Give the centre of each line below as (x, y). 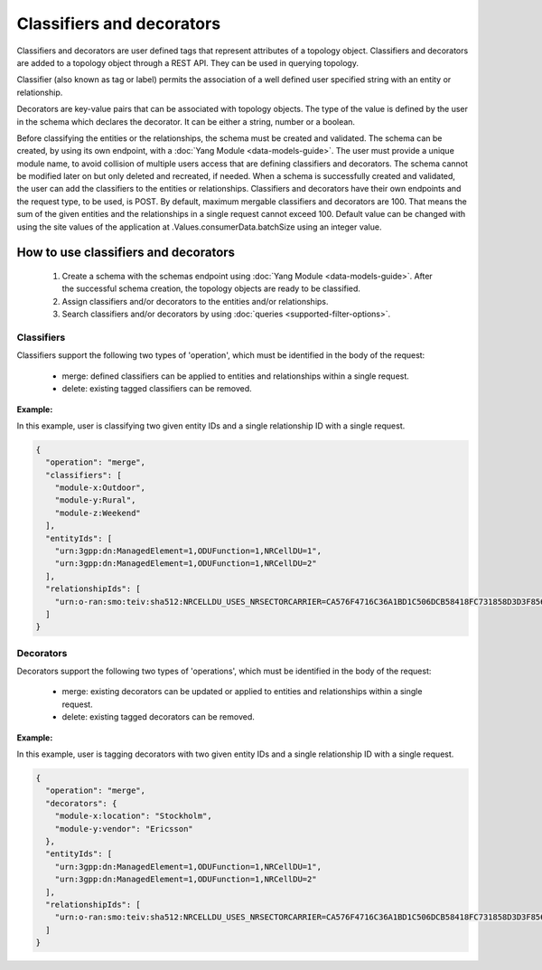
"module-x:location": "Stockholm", (133, 816)
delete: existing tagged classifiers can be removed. (157, 389)
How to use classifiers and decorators (126, 253)
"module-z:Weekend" (98, 513)
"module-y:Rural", (95, 500)
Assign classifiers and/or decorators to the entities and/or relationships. (195, 301)
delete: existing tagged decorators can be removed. (158, 717)
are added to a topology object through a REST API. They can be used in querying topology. (187, 62)
